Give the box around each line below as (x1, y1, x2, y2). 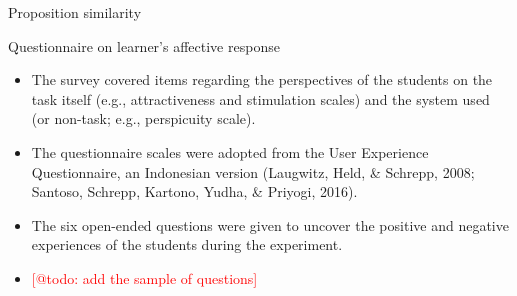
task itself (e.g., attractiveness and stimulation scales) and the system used (31, 88, 490, 109)
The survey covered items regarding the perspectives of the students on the (31, 69, 493, 90)
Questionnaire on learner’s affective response (8, 35, 280, 56)
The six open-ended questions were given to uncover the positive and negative (31, 214, 509, 235)
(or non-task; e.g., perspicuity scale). (31, 108, 256, 129)
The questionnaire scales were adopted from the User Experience (31, 141, 429, 162)
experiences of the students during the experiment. (31, 234, 343, 255)
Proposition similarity (8, 2, 142, 22)
